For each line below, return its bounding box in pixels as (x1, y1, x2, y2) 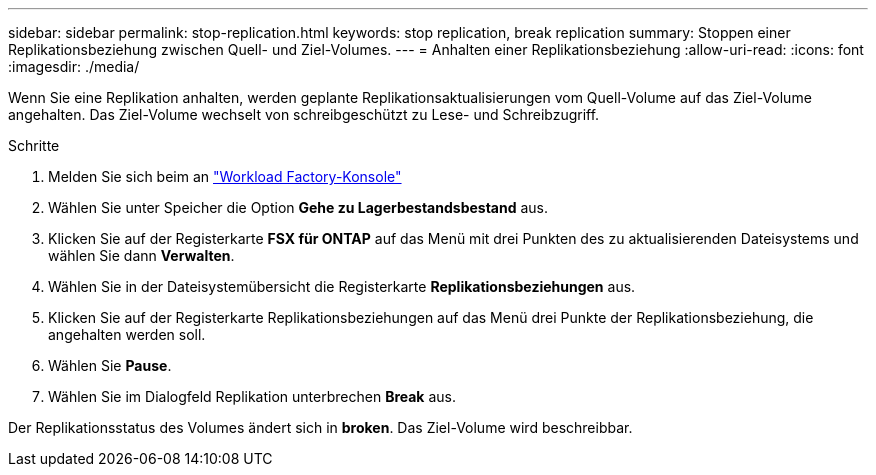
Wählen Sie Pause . (48, 357, 172, 374)
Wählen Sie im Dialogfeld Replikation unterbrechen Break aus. (48, 388, 456, 405)
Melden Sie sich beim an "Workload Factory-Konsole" (48, 168, 402, 185)
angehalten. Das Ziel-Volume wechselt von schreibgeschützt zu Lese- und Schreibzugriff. (8, 106, 600, 123)
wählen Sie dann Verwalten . (48, 247, 235, 264)
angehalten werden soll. (48, 326, 206, 343)
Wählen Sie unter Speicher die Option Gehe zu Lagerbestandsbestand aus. (48, 199, 548, 216)
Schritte (8, 137, 60, 154)
